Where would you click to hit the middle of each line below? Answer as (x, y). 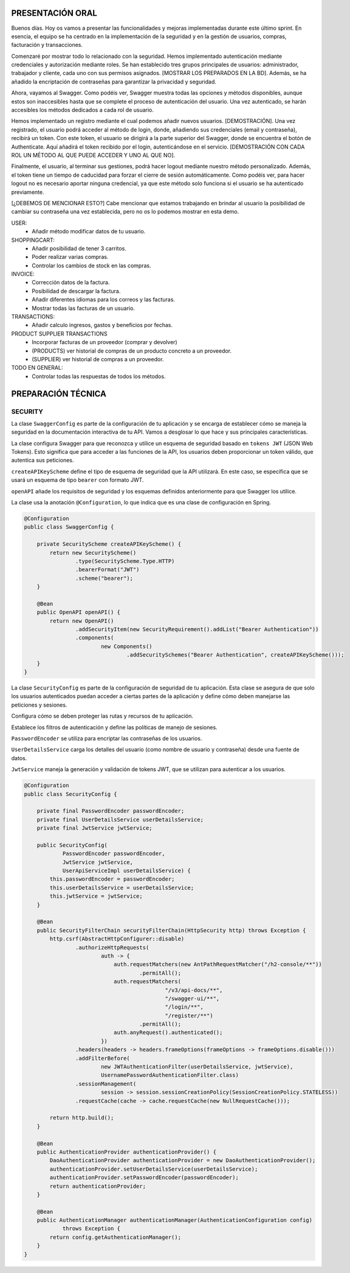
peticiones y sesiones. (39, 705)
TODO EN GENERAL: (37, 368)
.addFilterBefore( (102, 1058)
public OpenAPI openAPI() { (79, 612)
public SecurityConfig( (72, 845)
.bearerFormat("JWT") (107, 570)
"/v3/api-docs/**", (194, 990)
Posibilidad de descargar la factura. (76, 291)
